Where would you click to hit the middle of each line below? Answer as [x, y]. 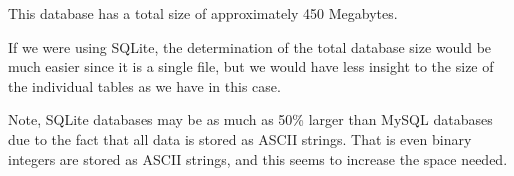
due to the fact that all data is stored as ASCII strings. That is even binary [240, 138]
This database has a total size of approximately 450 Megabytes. [203, 13]
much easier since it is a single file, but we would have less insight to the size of [251, 66]
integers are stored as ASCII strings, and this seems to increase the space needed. [258, 158]
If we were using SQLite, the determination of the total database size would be [250, 46]
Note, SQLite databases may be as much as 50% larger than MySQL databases [250, 119]
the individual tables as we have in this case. [144, 85]
